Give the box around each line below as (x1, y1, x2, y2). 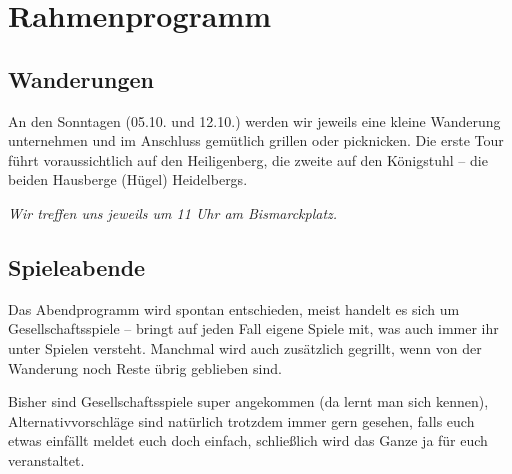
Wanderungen (8, 63, 154, 94)
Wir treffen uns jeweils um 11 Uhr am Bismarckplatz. (8, 202, 338, 223)
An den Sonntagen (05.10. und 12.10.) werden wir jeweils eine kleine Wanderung (8, 110, 501, 131)
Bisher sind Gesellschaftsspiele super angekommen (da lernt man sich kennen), (8, 391, 489, 412)
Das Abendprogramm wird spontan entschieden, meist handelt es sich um (8, 298, 460, 319)
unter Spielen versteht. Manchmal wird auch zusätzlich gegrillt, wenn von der (8, 337, 482, 358)
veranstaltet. (8, 449, 85, 470)
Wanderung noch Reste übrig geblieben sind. (8, 357, 282, 378)
